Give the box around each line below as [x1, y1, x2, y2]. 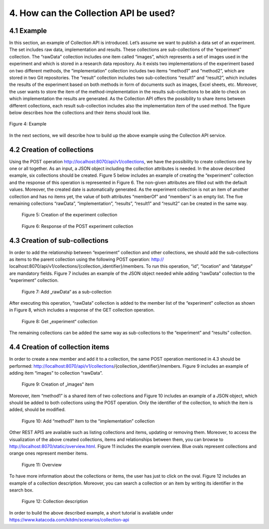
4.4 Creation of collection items [9, 343, 110, 352]
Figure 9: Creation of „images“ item [21, 381, 94, 387]
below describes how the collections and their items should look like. [9, 109, 150, 115]
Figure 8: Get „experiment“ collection [21, 318, 98, 324]
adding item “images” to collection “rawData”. [9, 370, 103, 376]
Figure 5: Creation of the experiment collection [21, 212, 118, 218]
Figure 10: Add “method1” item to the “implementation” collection [21, 418, 155, 424]
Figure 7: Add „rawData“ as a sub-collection [21, 289, 112, 295]
